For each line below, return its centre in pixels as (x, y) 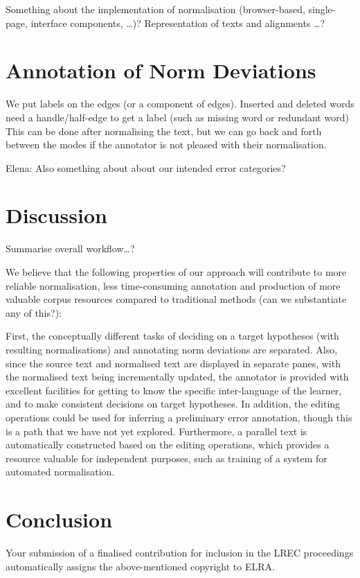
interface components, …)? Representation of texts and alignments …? (178, 23)
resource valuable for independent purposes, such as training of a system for (166, 458)
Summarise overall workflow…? (70, 248)
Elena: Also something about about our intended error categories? (146, 167)
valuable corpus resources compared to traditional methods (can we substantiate (176, 299)
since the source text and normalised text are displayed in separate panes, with (173, 363)
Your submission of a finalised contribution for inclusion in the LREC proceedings (180, 553)
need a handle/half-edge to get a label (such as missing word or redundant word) (177, 117)
